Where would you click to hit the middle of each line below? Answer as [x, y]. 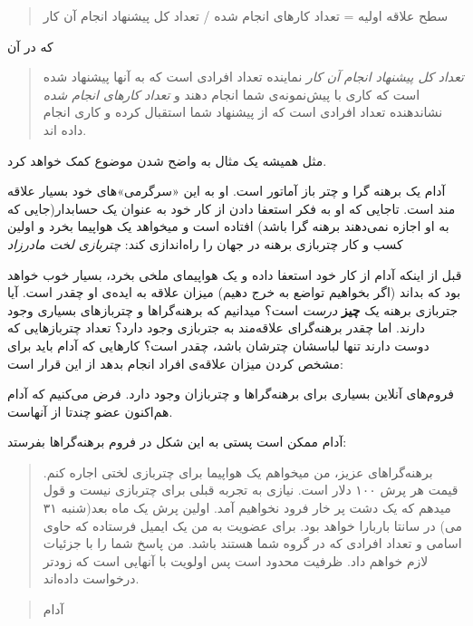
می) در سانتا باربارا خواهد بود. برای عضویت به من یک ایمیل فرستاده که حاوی [253, 525]
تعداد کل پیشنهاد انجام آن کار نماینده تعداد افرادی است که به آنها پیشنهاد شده [253, 77]
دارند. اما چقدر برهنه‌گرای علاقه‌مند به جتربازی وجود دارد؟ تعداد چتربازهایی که [217, 327]
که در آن [30, 46]
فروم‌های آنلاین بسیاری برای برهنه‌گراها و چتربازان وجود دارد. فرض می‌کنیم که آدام [231, 394]
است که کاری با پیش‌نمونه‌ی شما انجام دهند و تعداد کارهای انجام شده [232, 94]
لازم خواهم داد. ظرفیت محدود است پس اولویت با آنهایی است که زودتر [236, 560]
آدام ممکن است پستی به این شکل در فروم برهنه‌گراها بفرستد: [177, 442]
